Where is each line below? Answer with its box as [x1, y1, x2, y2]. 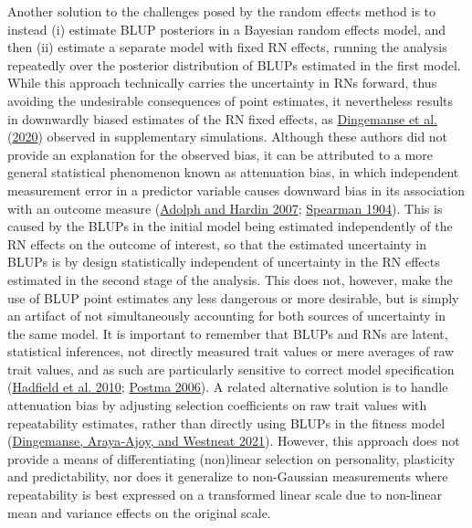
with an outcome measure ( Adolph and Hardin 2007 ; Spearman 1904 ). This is [7, 198, 443, 217]
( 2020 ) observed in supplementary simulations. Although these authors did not [7, 127, 448, 146]
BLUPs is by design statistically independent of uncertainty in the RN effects [7, 252, 440, 271]
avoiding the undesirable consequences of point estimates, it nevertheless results [7, 90, 454, 110]
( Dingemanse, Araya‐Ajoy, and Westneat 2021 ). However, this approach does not [7, 431, 460, 450]
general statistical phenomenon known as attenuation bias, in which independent [7, 163, 459, 182]
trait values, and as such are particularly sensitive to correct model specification [7, 359, 455, 378]
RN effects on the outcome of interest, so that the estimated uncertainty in [7, 234, 427, 253]
